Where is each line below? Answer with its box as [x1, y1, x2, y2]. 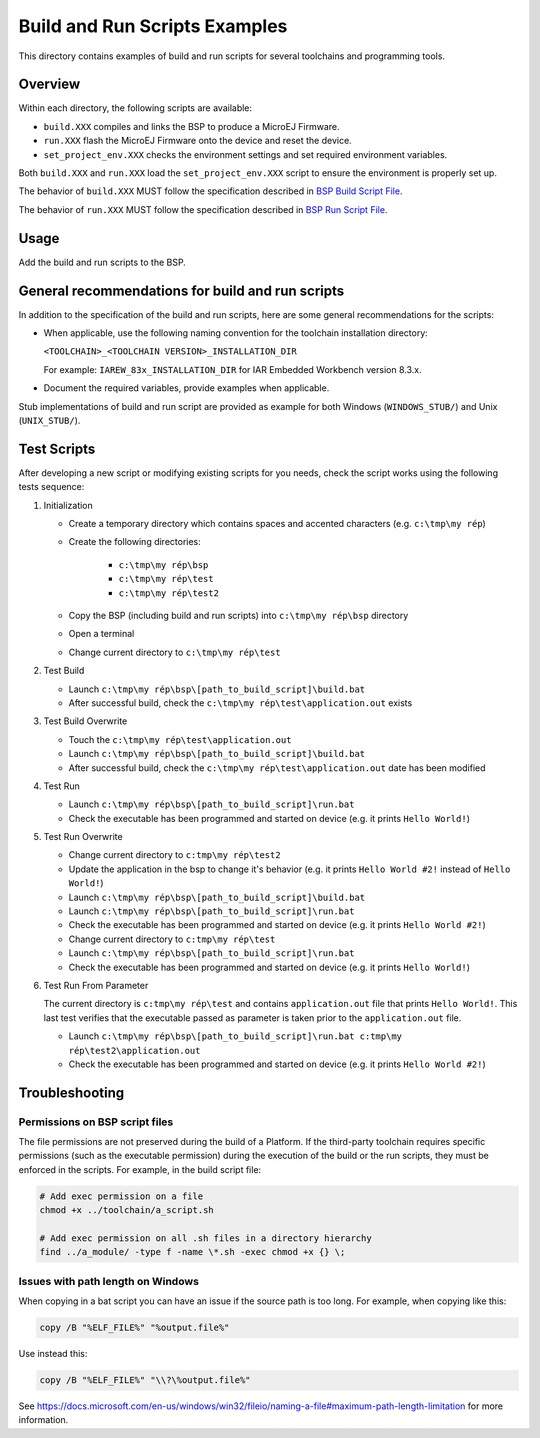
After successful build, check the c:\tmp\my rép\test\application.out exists [68, 696, 413, 709]
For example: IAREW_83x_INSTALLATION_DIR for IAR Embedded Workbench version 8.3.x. [43, 363, 422, 375]
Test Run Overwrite [43, 831, 124, 843]
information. [18, 1414, 69, 1426]
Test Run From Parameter [43, 979, 149, 991]
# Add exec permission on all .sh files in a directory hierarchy [39, 1233, 372, 1244]
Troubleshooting [18, 1084, 125, 1101]
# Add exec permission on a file [39, 1190, 204, 1202]
